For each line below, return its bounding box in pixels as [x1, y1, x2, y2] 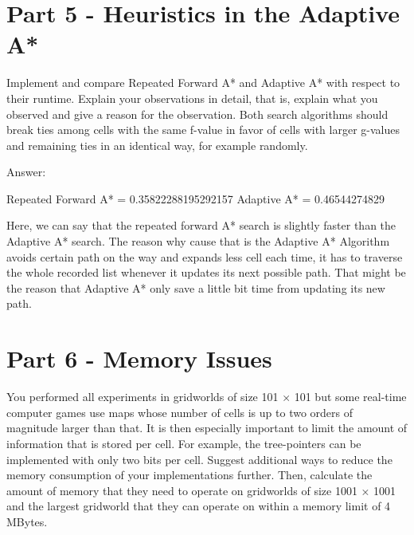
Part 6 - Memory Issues [6, 342, 272, 375]
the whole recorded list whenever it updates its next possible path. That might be [6, 264, 406, 281]
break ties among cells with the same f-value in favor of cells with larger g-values [6, 121, 400, 138]
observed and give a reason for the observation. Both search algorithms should [6, 105, 389, 122]
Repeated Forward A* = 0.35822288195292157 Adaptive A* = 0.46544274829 [6, 190, 385, 207]
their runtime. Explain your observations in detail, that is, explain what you [6, 89, 378, 106]
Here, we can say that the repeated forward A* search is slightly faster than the [6, 217, 396, 234]
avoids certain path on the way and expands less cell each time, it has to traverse [6, 248, 403, 265]
